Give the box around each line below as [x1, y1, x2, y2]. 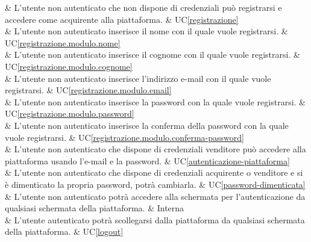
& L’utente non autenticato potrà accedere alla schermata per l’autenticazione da [5, 190, 306, 202]
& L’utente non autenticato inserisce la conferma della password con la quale [5, 119, 289, 131]
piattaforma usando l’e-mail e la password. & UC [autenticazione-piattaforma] [5, 154, 290, 167]
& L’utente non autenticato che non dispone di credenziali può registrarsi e [5, 1, 282, 13]
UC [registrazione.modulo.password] [5, 107, 134, 120]
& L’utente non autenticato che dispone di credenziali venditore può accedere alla [5, 143, 306, 155]
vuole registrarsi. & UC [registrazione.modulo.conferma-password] [5, 131, 244, 143]
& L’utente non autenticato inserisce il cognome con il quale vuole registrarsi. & [5, 48, 300, 61]
